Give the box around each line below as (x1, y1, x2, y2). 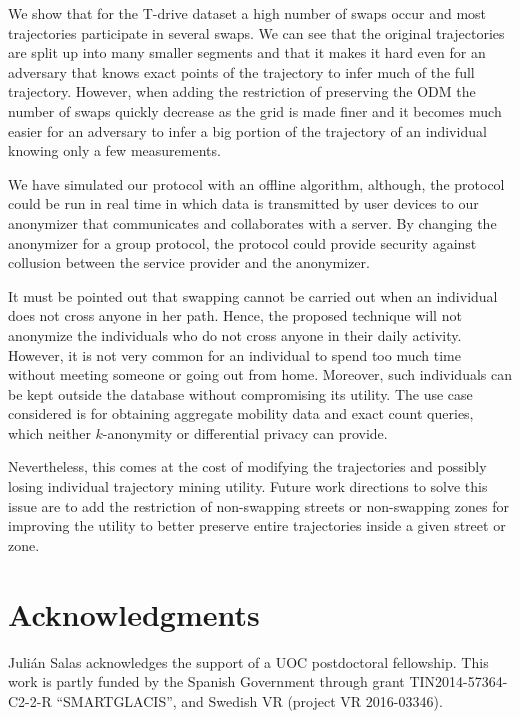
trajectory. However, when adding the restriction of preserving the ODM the (8, 81, 476, 102)
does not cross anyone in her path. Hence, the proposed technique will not (8, 305, 462, 326)
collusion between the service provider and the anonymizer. (8, 252, 370, 273)
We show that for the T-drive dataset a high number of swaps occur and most (8, 3, 487, 23)
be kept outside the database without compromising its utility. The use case (8, 383, 473, 404)
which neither (8, 422, 91, 443)
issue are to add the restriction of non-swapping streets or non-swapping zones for (8, 495, 509, 516)
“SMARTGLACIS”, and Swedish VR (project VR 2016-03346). (56, 690, 443, 711)
